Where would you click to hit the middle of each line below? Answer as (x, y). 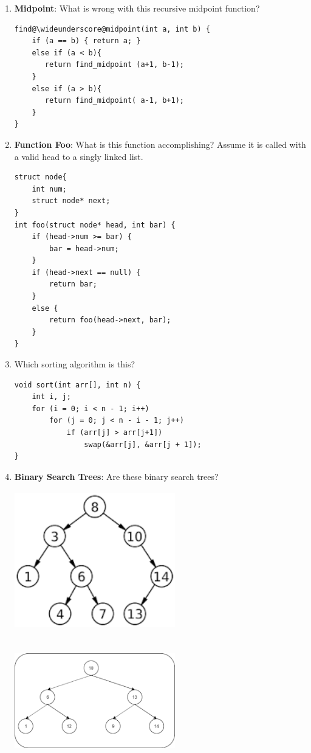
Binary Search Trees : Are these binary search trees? (116, 476)
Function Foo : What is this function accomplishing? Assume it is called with (160, 144)
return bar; (73, 284)
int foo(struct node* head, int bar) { (95, 225)
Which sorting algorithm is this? (75, 364)
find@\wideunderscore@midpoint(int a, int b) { (112, 29)
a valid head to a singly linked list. (79, 156)
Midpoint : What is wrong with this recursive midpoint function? (137, 8)
